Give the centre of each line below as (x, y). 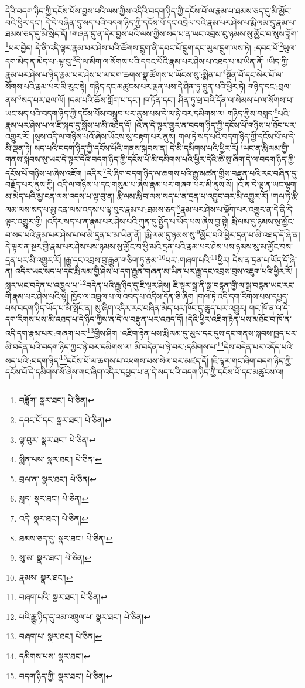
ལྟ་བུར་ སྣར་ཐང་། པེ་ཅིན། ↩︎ (57, 439)
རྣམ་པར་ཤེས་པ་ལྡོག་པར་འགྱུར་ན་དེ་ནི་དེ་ (237, 210)
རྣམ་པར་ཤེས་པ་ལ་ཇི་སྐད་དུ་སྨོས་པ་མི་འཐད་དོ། (68, 125)
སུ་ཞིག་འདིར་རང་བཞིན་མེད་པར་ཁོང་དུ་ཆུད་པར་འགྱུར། (171, 307)
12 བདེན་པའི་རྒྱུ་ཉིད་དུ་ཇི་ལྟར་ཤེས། (125, 284)
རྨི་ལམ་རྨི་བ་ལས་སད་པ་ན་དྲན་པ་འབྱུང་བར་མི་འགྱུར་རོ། (193, 195)
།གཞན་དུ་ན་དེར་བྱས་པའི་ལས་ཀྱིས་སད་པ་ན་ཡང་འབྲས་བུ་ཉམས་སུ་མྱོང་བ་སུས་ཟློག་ (184, 34)
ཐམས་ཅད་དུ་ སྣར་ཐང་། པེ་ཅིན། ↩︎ (66, 538)
